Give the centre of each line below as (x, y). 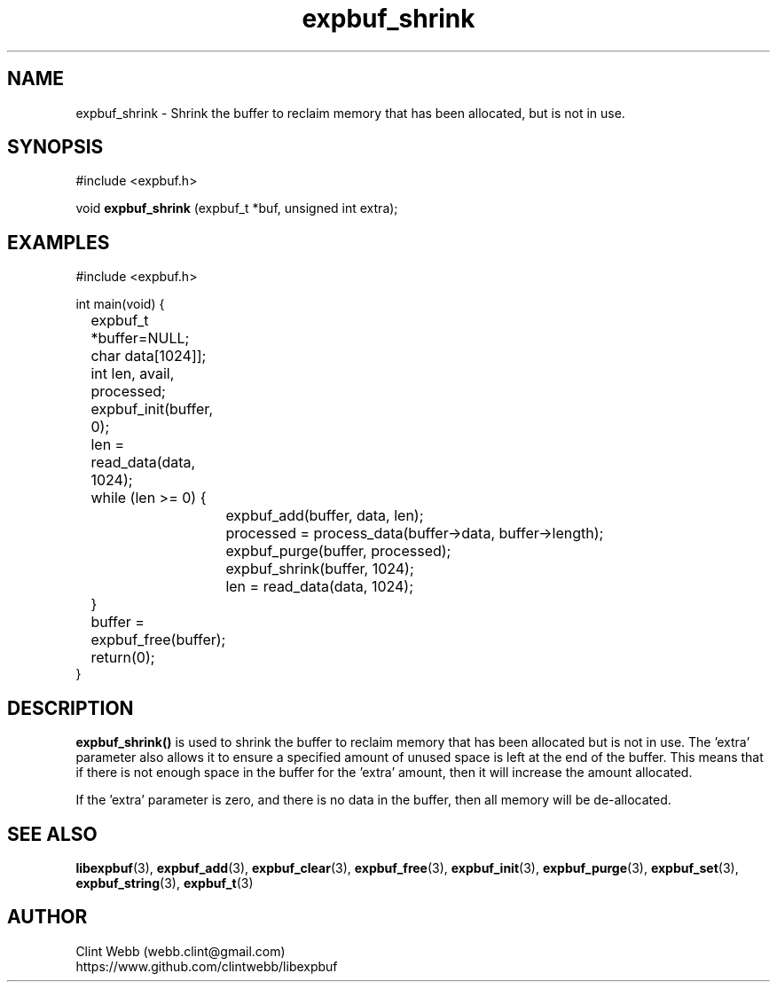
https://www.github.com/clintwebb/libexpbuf (207, 966)
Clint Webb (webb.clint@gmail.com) (181, 951)
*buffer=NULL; (140, 338)
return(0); (123, 658)
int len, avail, (133, 374)
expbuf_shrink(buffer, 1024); (320, 569)
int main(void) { (120, 304)
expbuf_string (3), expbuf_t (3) (165, 883)
